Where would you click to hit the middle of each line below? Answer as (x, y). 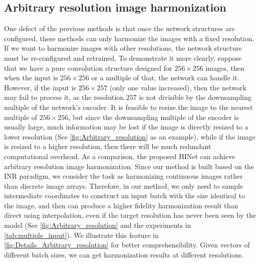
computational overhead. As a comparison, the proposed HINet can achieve (120, 156)
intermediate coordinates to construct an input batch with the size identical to (125, 195)
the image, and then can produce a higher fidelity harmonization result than (121, 205)
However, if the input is (40, 87)
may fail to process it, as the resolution (64, 97)
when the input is (31, 78)
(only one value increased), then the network (178, 87)
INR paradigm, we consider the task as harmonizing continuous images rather (123, 176)
